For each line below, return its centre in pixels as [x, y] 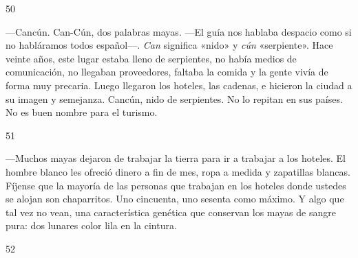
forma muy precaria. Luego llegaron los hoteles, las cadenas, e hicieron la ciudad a [179, 85]
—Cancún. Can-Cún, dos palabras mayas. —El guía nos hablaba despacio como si [179, 31]
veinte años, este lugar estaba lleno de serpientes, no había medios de [151, 58]
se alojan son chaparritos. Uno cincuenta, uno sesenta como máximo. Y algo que [175, 199]
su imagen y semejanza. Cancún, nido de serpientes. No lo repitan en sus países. [174, 98]
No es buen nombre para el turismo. [82, 112]
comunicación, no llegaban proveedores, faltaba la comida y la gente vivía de [167, 72]
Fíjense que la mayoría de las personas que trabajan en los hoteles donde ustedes [176, 185]
